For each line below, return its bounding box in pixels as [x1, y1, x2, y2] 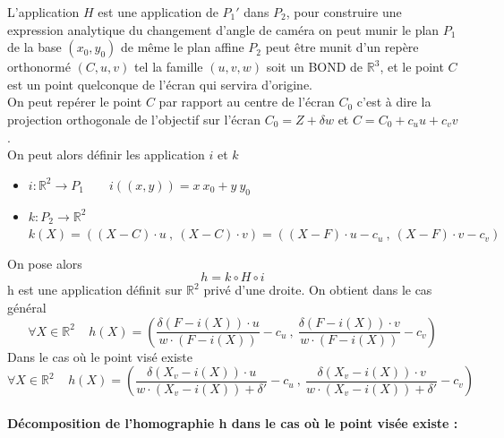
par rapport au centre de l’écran [158, 92, 335, 111]
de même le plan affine [121, 38, 244, 56]
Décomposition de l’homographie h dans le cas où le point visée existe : [7, 413, 458, 432]
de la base [7, 38, 62, 56]
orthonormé [7, 57, 71, 76]
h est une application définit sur [7, 280, 183, 299]
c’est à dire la [356, 92, 431, 111]
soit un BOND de [266, 57, 363, 76]
